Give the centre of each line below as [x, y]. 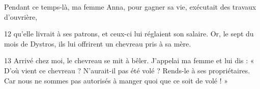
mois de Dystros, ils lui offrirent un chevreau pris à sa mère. [98, 43]
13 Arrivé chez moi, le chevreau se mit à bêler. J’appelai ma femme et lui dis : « [129, 60]
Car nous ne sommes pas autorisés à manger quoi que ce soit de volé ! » [116, 80]
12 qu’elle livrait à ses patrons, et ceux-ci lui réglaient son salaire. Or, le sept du [129, 34]
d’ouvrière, [21, 16]
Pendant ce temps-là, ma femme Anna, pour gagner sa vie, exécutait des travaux [130, 7]
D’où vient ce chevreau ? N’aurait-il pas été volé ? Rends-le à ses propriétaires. [127, 70]
